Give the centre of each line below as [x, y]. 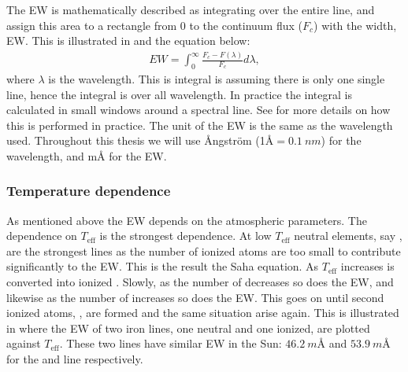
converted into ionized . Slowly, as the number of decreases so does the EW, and [200, 282]
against [24, 343]
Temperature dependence [89, 191]
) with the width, [355, 25]
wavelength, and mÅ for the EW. [87, 155]
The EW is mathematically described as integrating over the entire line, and [191, 9]
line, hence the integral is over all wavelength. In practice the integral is [179, 94]
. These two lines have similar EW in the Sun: [171, 343]
